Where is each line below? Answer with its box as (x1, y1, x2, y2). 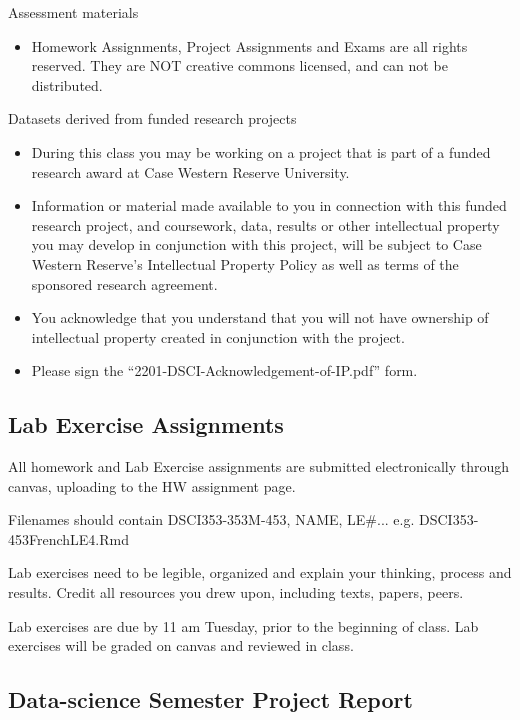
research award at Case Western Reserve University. (31, 161, 350, 182)
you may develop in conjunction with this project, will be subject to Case (31, 234, 482, 255)
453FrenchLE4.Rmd (8, 528, 130, 549)
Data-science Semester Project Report (8, 684, 413, 715)
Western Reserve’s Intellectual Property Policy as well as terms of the (31, 253, 459, 274)
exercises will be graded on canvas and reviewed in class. (8, 635, 354, 656)
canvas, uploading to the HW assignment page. (8, 475, 296, 496)
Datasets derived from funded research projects (8, 108, 297, 129)
